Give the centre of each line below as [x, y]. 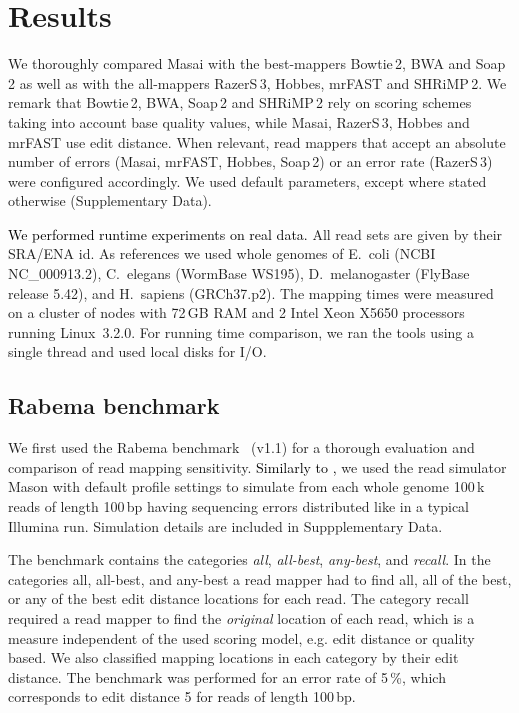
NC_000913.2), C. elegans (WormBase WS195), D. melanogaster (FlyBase [239, 273]
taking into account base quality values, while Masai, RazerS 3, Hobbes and [239, 121]
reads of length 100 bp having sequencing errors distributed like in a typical [238, 506]
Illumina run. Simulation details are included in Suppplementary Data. [225, 525]
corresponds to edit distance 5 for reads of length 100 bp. [182, 696]
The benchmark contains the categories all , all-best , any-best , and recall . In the [249, 559]
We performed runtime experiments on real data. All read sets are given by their [255, 233]
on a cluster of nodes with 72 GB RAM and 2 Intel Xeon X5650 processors [236, 312]
